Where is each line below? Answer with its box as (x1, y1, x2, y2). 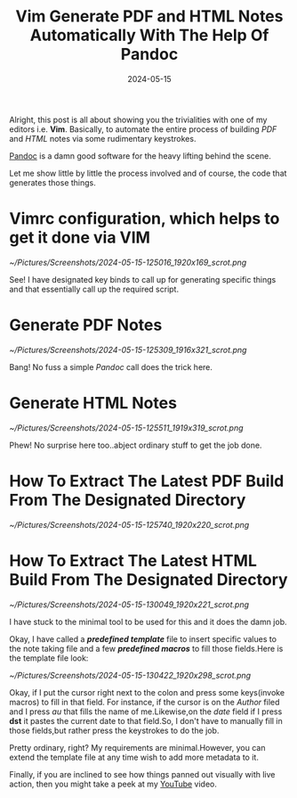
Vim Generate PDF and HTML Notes (15, 6, 284, 27)
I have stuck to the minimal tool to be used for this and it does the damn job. (9, 616, 287, 627)
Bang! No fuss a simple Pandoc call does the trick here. (9, 361, 213, 372)
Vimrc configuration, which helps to (9, 209, 280, 229)
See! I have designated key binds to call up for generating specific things (9, 274, 277, 284)
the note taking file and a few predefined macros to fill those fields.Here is (9, 643, 284, 654)
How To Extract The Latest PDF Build (9, 471, 285, 491)
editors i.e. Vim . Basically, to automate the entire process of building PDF (9, 123, 277, 135)
